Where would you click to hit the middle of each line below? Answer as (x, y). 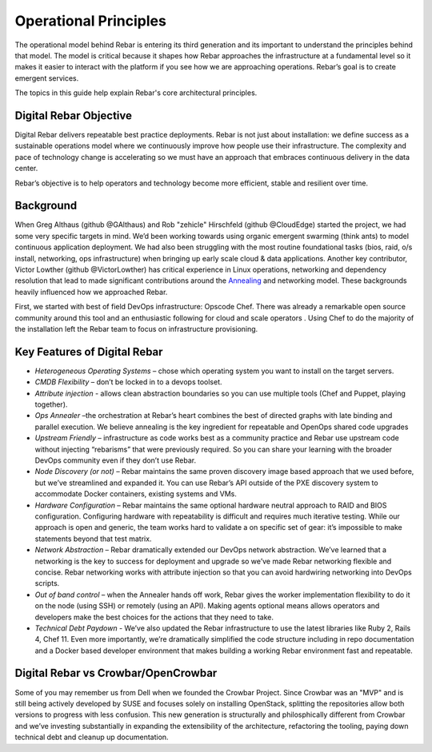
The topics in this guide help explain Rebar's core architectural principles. (136, 93)
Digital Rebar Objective (73, 115)
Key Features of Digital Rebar (89, 352)
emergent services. (47, 78)
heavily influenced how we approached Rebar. (91, 292)
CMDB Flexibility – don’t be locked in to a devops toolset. (129, 382)
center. (26, 169)
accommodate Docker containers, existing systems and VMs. (136, 494)
